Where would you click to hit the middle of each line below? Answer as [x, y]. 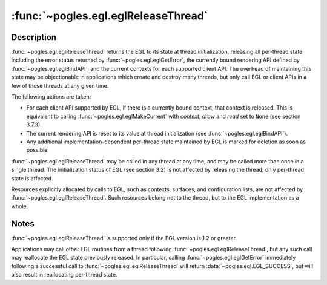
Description [34, 37]
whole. [20, 206]
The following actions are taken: [51, 97]
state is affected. [32, 178]
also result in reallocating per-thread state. [64, 275]
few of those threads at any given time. [60, 85]
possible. [38, 150]
